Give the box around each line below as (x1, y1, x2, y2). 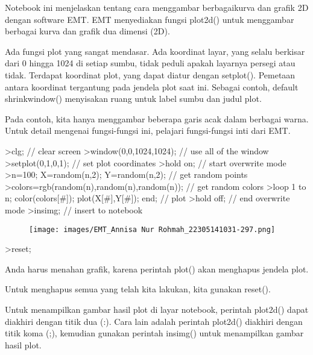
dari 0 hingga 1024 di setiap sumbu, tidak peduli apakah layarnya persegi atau (5, 57, 296, 69)
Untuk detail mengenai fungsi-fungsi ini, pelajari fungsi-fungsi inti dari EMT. (5, 124, 291, 137)
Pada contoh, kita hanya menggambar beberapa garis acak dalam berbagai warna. (5, 112, 309, 125)
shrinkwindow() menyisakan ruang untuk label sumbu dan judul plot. (5, 92, 262, 105)
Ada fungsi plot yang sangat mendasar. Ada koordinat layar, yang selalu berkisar (5, 45, 305, 57)
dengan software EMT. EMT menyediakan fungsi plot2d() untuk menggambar (5, 13, 294, 25)
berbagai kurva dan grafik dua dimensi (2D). (5, 25, 170, 37)
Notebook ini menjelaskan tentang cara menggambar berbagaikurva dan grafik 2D (5, 1, 309, 13)
